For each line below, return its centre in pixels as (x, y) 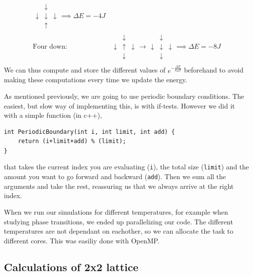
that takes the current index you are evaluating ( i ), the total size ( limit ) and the (126, 167)
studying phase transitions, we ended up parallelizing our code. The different (118, 221)
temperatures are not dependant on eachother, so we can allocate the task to (119, 231)
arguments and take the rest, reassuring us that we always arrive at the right (119, 186)
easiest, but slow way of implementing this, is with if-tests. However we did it (119, 105)
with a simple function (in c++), (53, 115)
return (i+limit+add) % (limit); (72, 141)
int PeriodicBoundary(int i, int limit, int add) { (89, 132)
